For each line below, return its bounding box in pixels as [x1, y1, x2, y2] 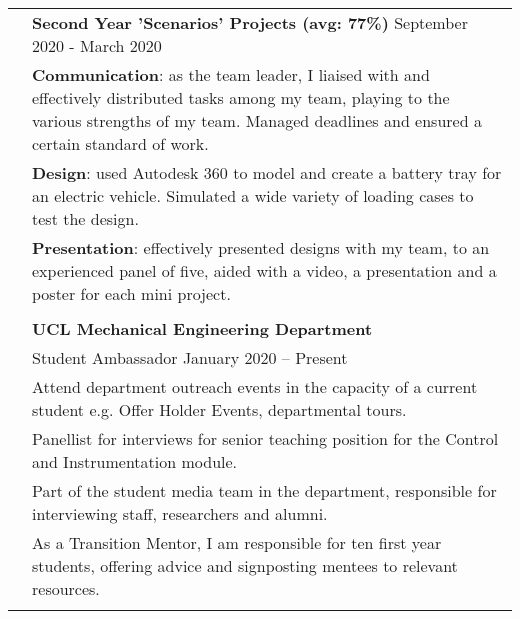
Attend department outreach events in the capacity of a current [32, 375, 478, 398]
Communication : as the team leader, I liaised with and [32, 63, 430, 86]
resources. [32, 577, 100, 600]
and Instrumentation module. [32, 450, 238, 473]
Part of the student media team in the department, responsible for [32, 479, 497, 502]
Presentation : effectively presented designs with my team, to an [32, 236, 490, 259]
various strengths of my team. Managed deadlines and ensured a [32, 109, 482, 132]
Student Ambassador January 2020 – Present [32, 346, 348, 369]
